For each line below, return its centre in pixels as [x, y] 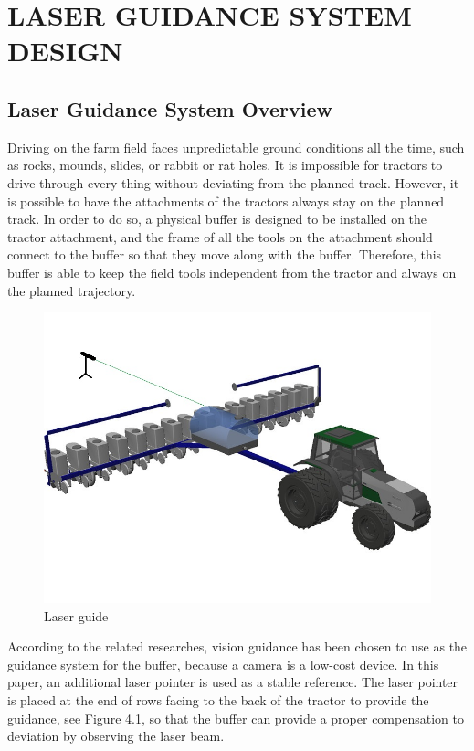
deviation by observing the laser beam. [116, 736]
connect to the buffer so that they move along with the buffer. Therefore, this [225, 254]
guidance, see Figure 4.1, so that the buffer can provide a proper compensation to [236, 718]
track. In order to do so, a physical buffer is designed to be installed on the [217, 219]
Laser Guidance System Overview [170, 108]
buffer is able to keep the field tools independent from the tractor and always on [232, 272]
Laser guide [76, 615]
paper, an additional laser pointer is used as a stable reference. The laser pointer [233, 682]
